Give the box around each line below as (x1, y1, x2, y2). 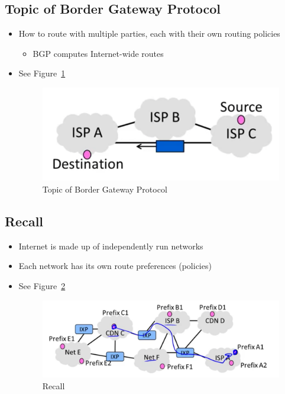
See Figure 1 (18, 67, 66, 79)
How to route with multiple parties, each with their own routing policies (18, 27, 280, 40)
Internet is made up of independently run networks (18, 239, 203, 252)
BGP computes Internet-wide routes (33, 47, 164, 59)
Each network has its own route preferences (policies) (18, 260, 212, 272)
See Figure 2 (18, 279, 66, 292)
